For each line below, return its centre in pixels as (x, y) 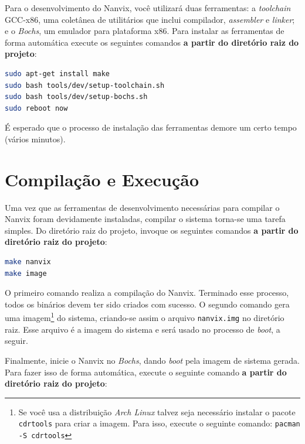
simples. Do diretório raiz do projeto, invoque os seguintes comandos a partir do (152, 230)
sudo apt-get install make (57, 74)
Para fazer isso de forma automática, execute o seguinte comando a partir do (146, 372)
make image (26, 273)
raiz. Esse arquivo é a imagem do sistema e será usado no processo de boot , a (143, 329)
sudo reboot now (36, 108)
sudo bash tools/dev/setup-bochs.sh (76, 97)
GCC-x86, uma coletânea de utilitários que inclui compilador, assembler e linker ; (150, 19)
